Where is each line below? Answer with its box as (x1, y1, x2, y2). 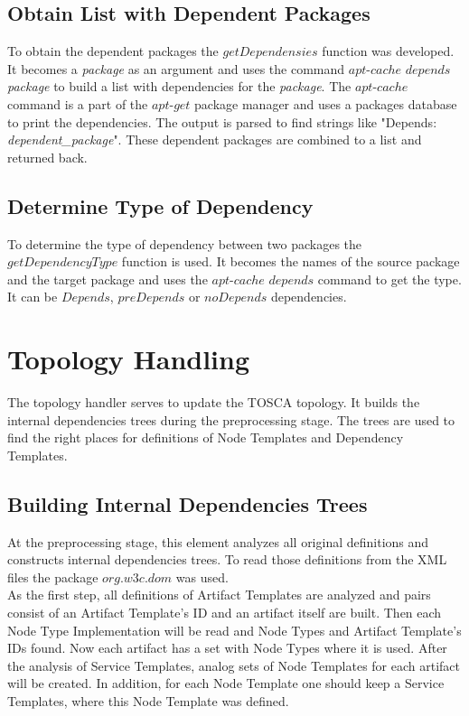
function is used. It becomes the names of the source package (121, 252, 460, 271)
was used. (175, 567, 229, 586)
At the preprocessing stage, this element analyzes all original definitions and (7, 532, 429, 551)
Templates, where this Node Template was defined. (7, 691, 289, 710)
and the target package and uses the (7, 269, 208, 288)
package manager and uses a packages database (194, 94, 457, 113)
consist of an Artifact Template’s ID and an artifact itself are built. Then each (7, 603, 442, 622)
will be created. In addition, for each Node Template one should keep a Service (7, 674, 445, 693)
